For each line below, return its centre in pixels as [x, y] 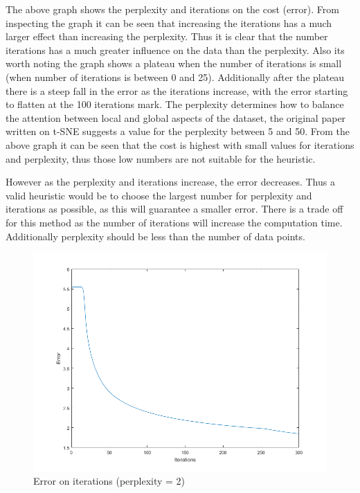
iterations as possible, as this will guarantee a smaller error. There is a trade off [174, 209]
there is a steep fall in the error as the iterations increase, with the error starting [177, 90]
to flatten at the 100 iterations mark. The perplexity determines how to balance [175, 104]
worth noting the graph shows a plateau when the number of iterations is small [174, 63]
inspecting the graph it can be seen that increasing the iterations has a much [169, 23]
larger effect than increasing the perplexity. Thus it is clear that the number [167, 36]
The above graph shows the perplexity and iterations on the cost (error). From [172, 9]
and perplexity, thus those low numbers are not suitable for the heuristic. [161, 158]
